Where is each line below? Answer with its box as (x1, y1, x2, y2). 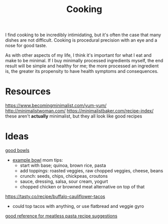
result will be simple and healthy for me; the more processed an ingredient (5, 63, 159, 69)
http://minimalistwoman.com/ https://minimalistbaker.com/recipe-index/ (5, 108, 154, 114)
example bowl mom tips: (12, 157, 63, 163)
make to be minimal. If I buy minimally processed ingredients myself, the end (5, 58, 163, 64)
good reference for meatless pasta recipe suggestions (5, 213, 118, 219)
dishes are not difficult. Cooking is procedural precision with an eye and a (5, 37, 157, 43)
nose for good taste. (5, 43, 47, 49)
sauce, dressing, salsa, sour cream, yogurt (20, 178, 108, 184)
